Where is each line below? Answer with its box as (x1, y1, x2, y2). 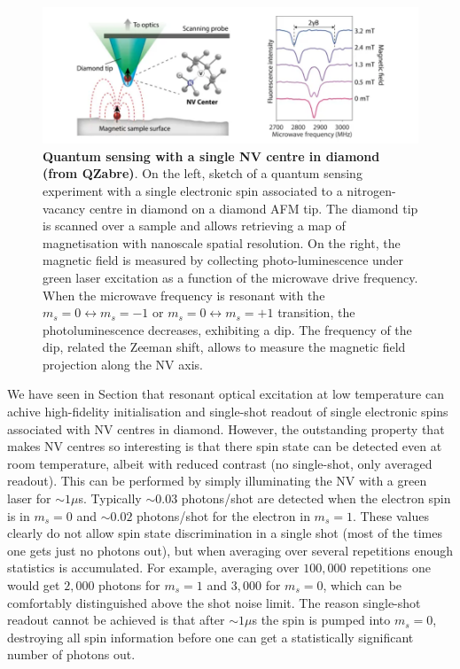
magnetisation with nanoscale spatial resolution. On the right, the (43, 233, 401, 252)
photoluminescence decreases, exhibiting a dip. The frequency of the (43, 320, 412, 338)
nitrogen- (347, 181, 396, 199)
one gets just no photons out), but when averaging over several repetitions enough (7, 541, 453, 559)
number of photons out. (7, 645, 136, 664)
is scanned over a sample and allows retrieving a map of (43, 216, 346, 235)
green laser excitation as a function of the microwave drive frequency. (43, 268, 418, 286)
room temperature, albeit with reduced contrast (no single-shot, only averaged (7, 454, 433, 472)
